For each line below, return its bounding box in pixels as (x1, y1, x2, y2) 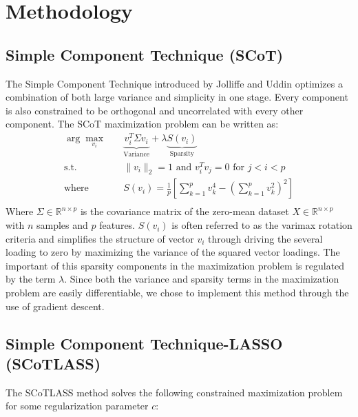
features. (99, 218, 136, 232)
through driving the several (208, 231, 323, 245)
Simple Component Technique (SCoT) (6, 43, 284, 65)
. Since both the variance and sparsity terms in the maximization (64, 272, 339, 286)
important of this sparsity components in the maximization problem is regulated (6, 258, 345, 272)
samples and (36, 218, 88, 232)
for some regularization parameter (6, 398, 149, 413)
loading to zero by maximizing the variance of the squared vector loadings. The (6, 245, 340, 259)
